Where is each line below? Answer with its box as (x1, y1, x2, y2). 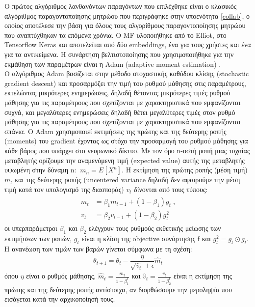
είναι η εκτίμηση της (174, 271, 232, 281)
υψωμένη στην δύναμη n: (4, 165, 76, 175)
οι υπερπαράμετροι (4, 223, 57, 233)
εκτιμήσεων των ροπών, (4, 233, 72, 244)
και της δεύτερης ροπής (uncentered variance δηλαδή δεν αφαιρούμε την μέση (15, 174, 240, 185)
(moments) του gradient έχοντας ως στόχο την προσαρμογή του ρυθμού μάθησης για (4, 136, 248, 146)
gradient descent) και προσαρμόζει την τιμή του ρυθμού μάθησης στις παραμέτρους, (4, 78, 246, 88)
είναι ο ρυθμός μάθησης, (26, 271, 96, 281)
